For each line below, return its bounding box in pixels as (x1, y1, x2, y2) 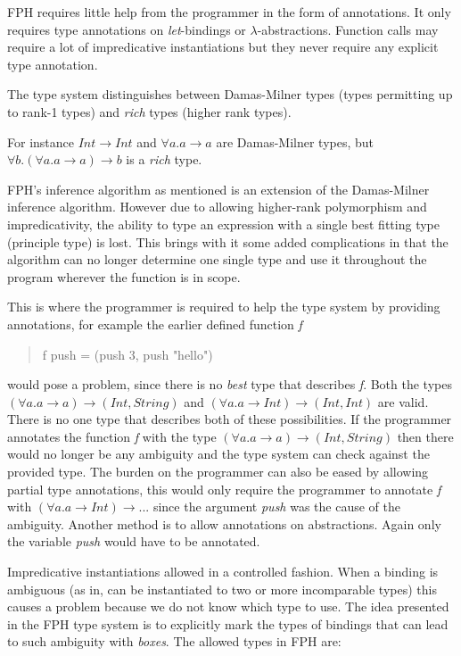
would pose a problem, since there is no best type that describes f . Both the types (7, 375, 452, 394)
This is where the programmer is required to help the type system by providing (7, 297, 440, 316)
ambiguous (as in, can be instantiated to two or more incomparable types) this (7, 579, 437, 598)
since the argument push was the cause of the (152, 497, 400, 516)
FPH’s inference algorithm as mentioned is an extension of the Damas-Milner (7, 179, 430, 198)
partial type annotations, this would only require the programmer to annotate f (7, 479, 441, 498)
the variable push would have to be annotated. (7, 532, 260, 551)
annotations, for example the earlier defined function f (7, 314, 302, 333)
